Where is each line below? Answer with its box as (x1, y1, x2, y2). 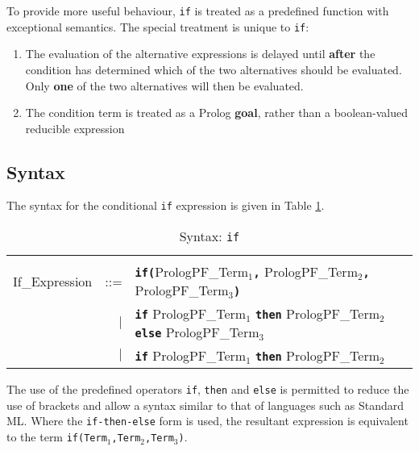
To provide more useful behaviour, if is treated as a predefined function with (6, 2, 389, 19)
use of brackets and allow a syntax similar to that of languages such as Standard (6, 396, 404, 413)
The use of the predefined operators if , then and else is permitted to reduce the (6, 381, 409, 398)
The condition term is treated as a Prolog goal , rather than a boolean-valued (25, 104, 409, 121)
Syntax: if (179, 227, 240, 246)
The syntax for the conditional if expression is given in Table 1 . (6, 197, 325, 214)
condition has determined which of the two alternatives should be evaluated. (25, 61, 402, 77)
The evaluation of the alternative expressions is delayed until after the (25, 45, 375, 62)
